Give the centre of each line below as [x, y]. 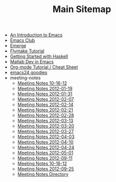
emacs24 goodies [29, 73]
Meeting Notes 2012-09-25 [46, 169]
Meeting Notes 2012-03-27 [46, 132]
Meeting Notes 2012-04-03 [46, 137]
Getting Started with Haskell [39, 56]
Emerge [18, 46]
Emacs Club [22, 40]
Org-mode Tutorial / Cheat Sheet [44, 67]
